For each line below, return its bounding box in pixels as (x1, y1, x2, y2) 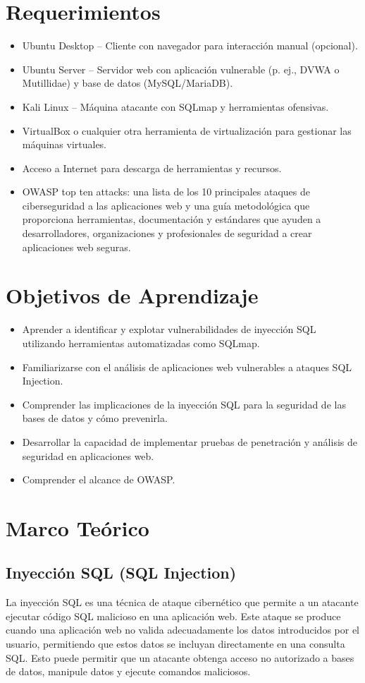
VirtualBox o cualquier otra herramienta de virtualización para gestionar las (22, 123, 352, 138)
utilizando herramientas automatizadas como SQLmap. (22, 335, 260, 350)
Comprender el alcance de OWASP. (22, 472, 175, 487)
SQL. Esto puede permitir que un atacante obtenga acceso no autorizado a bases (6, 650, 354, 665)
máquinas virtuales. (22, 137, 107, 152)
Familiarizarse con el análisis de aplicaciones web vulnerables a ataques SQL (22, 359, 352, 374)
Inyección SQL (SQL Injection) (6, 562, 237, 584)
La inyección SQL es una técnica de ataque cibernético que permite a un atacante (6, 595, 359, 610)
